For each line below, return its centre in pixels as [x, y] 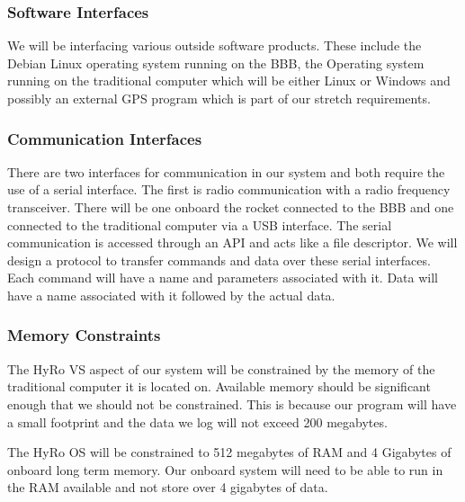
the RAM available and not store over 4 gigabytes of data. [168, 487]
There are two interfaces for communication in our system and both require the [226, 171]
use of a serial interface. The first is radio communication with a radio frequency [229, 189]
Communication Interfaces [105, 138]
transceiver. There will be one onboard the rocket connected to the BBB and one [231, 207]
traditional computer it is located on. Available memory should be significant [219, 386]
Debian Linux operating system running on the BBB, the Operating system [216, 63]
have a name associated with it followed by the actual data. [171, 295]
